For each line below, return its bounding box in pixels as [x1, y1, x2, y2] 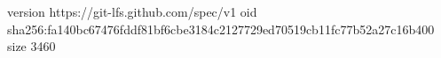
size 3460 [7, 37, 56, 55]
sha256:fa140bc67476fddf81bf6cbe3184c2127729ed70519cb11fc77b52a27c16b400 [7, 19, 435, 38]
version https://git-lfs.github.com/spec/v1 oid [7, 3, 257, 20]
